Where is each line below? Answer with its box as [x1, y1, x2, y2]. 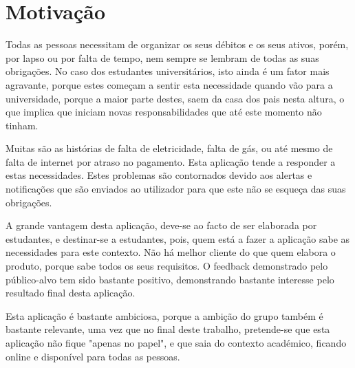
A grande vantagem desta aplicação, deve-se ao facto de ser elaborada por [6, 218, 317, 232]
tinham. [6, 118, 39, 132]
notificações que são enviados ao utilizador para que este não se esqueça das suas [6, 182, 346, 196]
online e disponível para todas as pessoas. [6, 349, 180, 363]
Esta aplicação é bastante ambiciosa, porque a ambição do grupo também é [6, 308, 323, 323]
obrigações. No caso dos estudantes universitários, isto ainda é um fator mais [6, 64, 330, 78]
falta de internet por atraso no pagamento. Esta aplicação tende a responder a [6, 154, 336, 169]
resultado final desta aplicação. [6, 285, 136, 300]
